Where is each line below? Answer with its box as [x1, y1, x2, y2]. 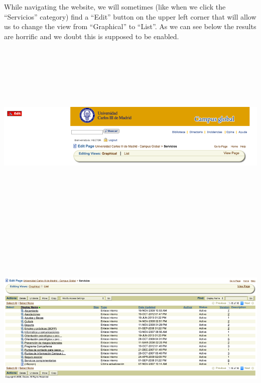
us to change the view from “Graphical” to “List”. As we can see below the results [4, 21, 256, 32]
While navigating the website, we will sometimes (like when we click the [4, 2, 226, 12]
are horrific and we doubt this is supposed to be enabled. [4, 31, 179, 41]
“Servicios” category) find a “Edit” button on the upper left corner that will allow [4, 11, 256, 22]
